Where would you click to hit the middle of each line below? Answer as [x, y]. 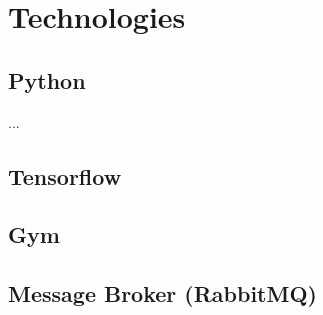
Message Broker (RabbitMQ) [162, 293]
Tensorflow [65, 175]
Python [47, 79]
